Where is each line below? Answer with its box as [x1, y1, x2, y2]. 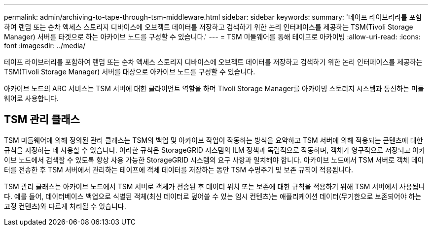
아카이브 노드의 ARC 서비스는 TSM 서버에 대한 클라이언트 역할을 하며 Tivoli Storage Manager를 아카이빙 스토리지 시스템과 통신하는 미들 [4, 84, 424, 93]
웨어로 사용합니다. [4, 94, 59, 102]
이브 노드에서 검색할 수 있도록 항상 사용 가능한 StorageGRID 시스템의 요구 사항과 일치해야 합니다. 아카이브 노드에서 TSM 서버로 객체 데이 [4, 155, 424, 164]
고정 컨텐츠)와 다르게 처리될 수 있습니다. [4, 201, 126, 210]
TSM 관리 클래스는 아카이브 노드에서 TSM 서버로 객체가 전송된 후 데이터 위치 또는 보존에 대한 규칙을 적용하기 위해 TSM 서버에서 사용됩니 [4, 182, 425, 191]
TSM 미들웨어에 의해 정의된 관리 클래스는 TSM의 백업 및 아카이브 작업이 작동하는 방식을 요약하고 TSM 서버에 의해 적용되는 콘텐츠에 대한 [4, 135, 423, 144]
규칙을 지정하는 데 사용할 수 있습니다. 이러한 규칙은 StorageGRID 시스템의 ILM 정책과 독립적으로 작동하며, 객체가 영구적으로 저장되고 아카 [4, 145, 426, 154]
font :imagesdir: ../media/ [4, 41, 86, 50]
